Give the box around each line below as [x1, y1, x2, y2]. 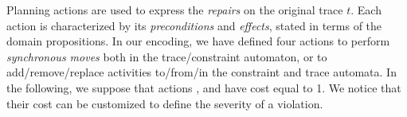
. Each [350, 2, 382, 18]
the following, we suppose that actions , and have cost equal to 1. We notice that [6, 79, 401, 96]
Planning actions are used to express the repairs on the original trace [6, 2, 343, 18]
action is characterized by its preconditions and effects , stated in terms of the [6, 17, 382, 33]
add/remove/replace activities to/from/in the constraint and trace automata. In [6, 64, 397, 80]
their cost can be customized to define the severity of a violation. [6, 95, 323, 111]
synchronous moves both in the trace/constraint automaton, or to [6, 48, 327, 64]
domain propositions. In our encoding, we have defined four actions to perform [6, 33, 390, 49]
